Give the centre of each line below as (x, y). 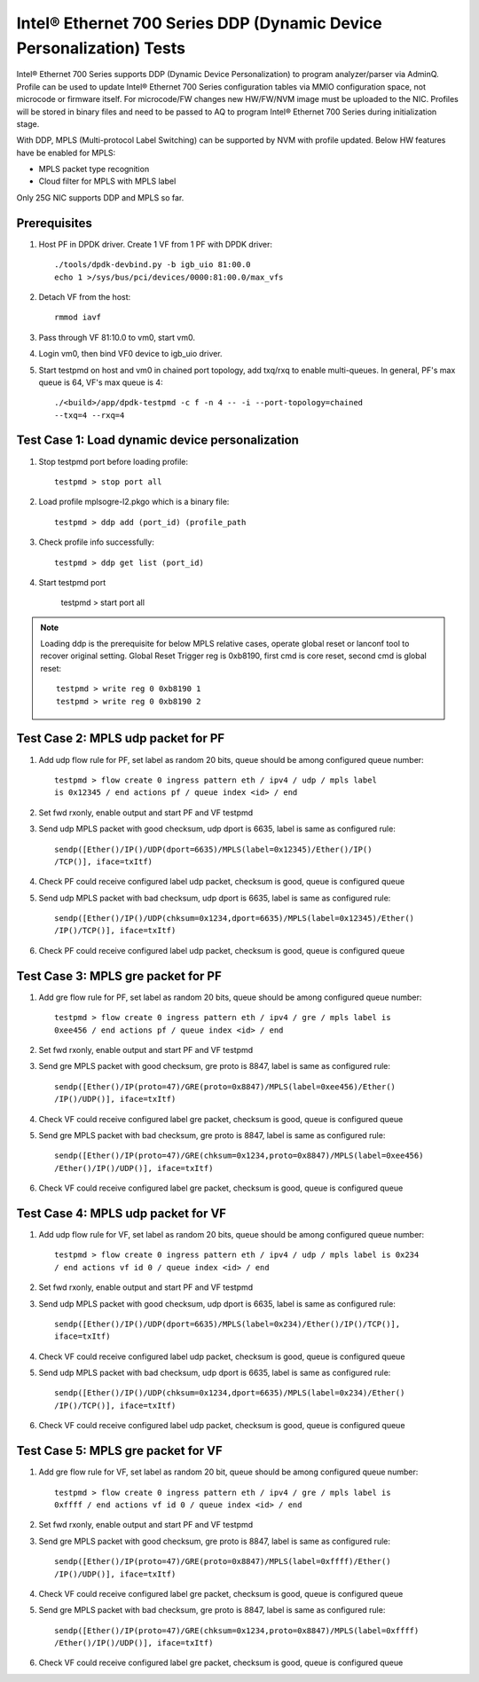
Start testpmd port (72, 582)
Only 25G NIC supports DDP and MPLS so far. (100, 197)
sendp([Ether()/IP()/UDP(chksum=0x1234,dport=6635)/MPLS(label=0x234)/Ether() (230, 1393)
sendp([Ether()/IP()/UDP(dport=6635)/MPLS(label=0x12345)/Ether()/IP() (213, 849)
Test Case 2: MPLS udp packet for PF (121, 739)
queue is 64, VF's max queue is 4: (101, 382)
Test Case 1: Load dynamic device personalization (157, 440)
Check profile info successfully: (96, 542)
